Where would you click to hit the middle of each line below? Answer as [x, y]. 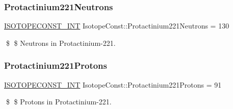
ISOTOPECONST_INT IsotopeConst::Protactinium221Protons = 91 [113, 84]
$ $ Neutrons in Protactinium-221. [61, 43]
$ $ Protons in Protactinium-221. [59, 102]
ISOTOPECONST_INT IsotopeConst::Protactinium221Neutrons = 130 [117, 26]
